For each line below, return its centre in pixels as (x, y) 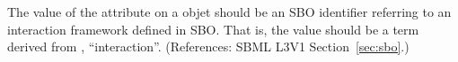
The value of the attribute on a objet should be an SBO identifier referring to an (229, 12)
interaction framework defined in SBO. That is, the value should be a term (213, 29)
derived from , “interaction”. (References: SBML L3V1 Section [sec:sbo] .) (208, 46)
